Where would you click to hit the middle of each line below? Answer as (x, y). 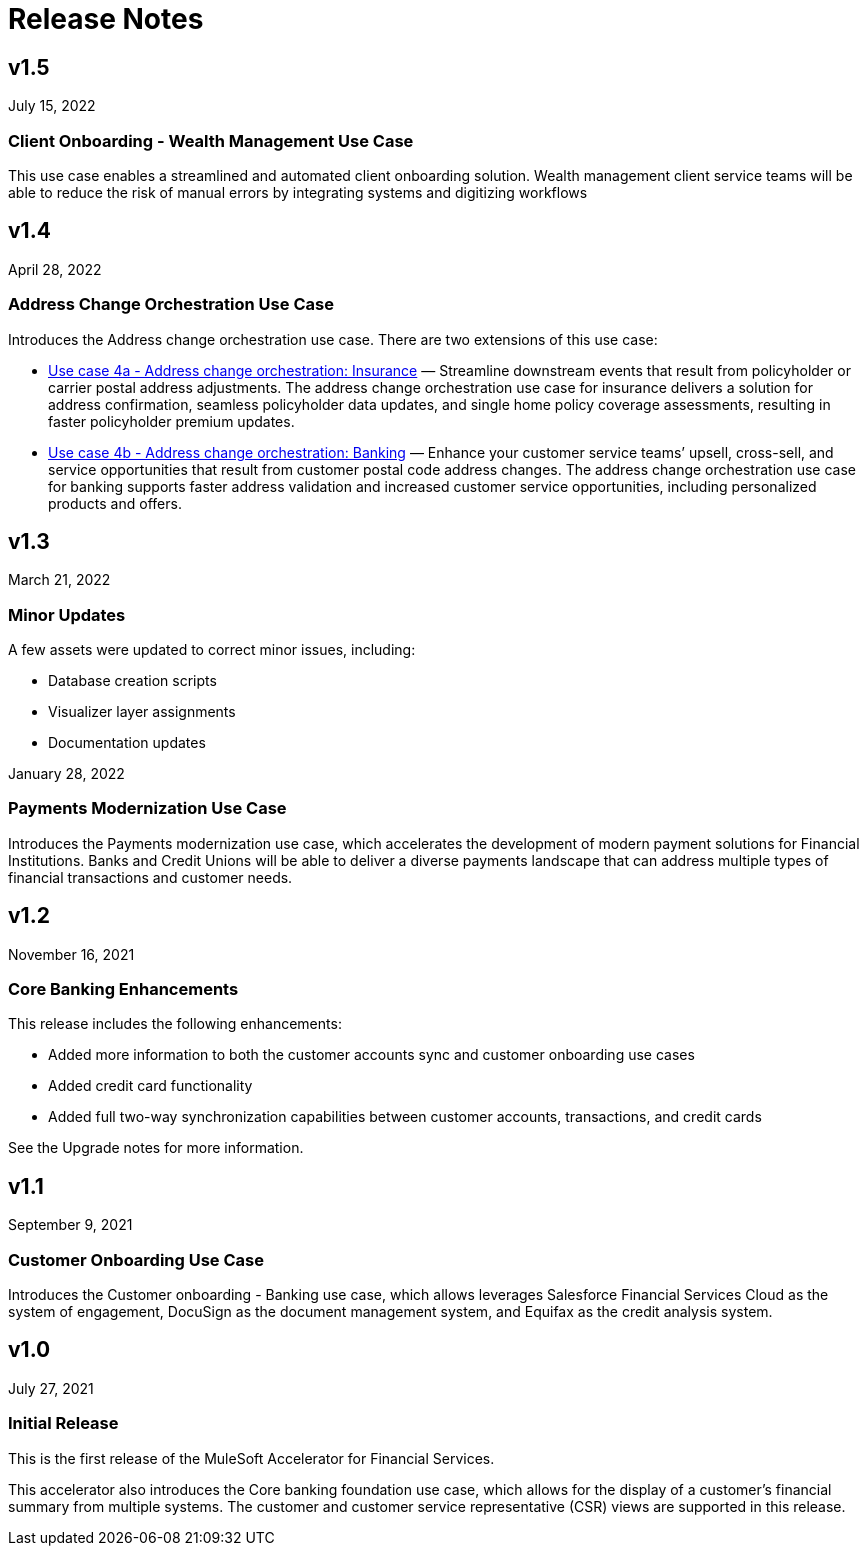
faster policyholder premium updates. (171, 421)
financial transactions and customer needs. (150, 877)
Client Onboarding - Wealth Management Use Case (211, 140)
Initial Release (63, 1423)
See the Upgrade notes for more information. (156, 1148)
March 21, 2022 (59, 580)
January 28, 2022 (66, 774)
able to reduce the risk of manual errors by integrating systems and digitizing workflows (298, 192)
